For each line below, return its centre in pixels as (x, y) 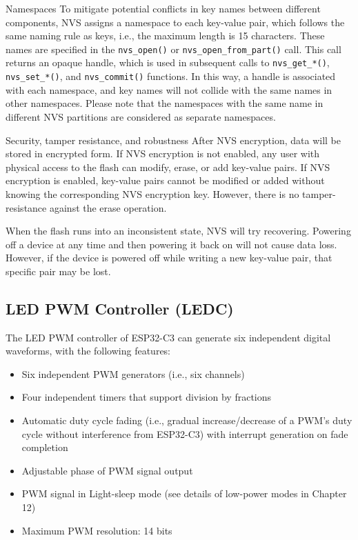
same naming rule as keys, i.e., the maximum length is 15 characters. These (165, 36)
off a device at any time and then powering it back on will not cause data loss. (171, 244)
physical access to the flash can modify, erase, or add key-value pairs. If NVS (168, 167)
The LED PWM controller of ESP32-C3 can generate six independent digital (168, 337)
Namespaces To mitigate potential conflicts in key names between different (163, 8)
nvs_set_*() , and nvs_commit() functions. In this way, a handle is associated (171, 76)
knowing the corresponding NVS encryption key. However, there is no (152, 193)
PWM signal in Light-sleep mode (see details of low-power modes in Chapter (184, 493)
